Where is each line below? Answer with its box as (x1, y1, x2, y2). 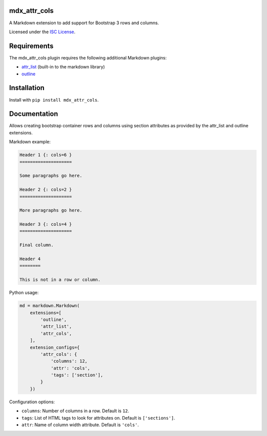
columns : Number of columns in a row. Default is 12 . (21, 408, 130, 414)
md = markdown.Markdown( (19, 303, 80, 309)
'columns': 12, (50, 358, 88, 364)
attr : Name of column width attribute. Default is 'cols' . (21, 422, 139, 428)
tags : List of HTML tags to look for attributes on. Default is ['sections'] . (21, 415, 176, 421)
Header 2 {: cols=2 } (19, 187, 72, 193)
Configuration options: (9, 399, 55, 405)
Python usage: (9, 290, 39, 296)
